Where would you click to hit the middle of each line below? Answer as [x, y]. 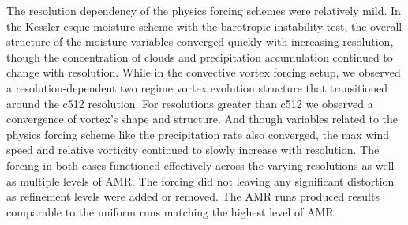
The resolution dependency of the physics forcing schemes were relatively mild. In [204, 10]
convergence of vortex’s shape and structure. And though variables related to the [202, 119]
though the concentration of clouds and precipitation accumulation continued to [200, 56]
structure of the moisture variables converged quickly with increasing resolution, [200, 41]
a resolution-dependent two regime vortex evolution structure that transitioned [197, 87]
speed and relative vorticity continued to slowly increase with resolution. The [193, 150]
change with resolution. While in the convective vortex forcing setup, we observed [204, 72]
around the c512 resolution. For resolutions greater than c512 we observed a [190, 103]
